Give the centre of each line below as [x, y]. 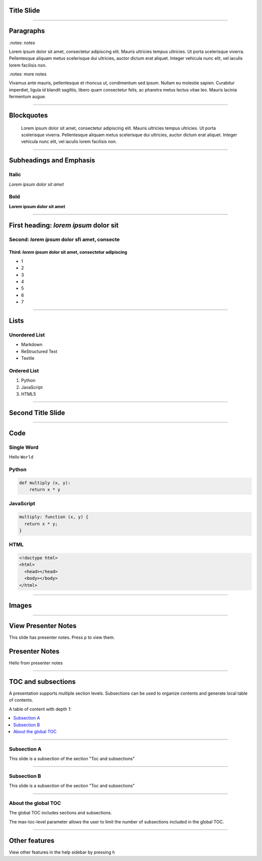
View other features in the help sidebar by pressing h [62, 852]
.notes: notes [22, 43]
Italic [15, 175]
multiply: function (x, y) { [54, 517]
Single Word [24, 447]
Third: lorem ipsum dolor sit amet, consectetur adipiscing [68, 252]
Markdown [32, 345]
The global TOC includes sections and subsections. [60, 813]
